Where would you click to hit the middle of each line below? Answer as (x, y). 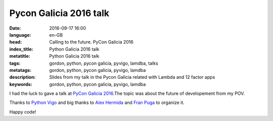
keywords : (21, 84)
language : (20, 35)
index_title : (21, 49)
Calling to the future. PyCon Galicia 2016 (91, 42)
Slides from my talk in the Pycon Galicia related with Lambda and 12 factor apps (132, 77)
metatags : (20, 70)
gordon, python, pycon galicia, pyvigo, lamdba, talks (104, 63)
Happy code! (23, 112)
